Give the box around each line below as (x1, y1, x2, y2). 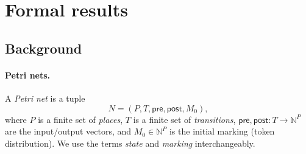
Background (5, 38, 82, 57)
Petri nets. (5, 68, 51, 81)
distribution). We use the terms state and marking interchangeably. (5, 136, 255, 149)
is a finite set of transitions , (133, 113, 236, 125)
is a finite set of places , (38, 113, 123, 125)
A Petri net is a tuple (5, 91, 85, 104)
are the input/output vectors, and (5, 125, 132, 138)
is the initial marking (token (169, 125, 275, 138)
